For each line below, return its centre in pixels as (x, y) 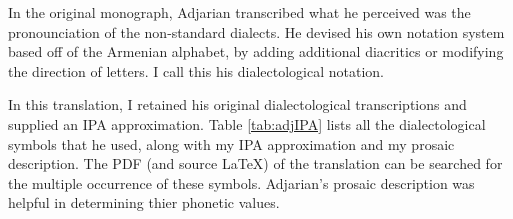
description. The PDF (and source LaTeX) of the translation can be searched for (255, 163)
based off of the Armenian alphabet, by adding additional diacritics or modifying (256, 51)
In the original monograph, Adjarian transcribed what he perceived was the (239, 12)
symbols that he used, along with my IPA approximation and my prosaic (231, 143)
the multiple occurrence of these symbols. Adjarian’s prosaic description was (241, 182)
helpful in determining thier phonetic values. (144, 202)
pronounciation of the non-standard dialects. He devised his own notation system (256, 31)
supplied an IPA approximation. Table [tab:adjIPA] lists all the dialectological (247, 123)
